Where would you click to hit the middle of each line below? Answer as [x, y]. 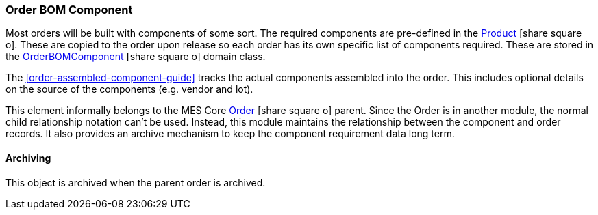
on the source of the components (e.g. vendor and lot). [129, 89]
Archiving [28, 158]
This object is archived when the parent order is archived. [136, 182]
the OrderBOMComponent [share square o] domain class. [136, 57]
